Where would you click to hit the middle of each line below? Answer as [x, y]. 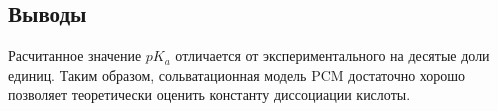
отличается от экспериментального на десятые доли [332, 55]
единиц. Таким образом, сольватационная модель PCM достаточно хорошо [237, 74]
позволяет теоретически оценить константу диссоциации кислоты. [209, 94]
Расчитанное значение [75, 55]
